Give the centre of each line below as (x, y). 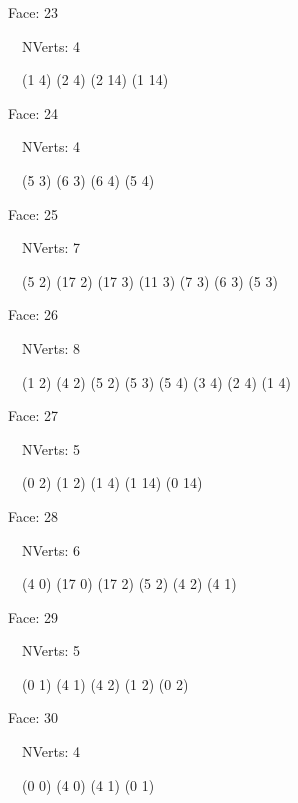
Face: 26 (33, 314)
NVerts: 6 (51, 549)
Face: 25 (33, 213)
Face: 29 (33, 616)
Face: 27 (33, 415)
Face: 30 (33, 717)
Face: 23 (33, 12)
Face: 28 (33, 515)
